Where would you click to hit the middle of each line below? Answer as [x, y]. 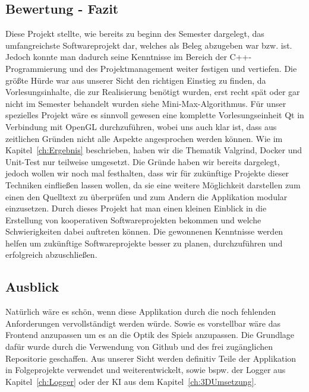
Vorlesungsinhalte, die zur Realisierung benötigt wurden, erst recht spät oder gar [153, 92]
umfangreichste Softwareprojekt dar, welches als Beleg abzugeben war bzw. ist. [149, 45]
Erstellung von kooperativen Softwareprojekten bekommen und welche [133, 219]
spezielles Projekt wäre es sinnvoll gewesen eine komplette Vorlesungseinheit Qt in [155, 115]
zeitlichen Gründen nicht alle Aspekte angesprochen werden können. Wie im [144, 138]
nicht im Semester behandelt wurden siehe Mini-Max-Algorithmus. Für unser [146, 103]
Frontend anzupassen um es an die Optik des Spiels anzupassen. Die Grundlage [150, 335]
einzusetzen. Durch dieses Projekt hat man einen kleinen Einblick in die [136, 208]
